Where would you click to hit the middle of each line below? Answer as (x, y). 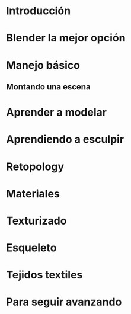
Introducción (39, 11)
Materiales (33, 193)
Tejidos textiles (44, 275)
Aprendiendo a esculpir (65, 140)
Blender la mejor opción (66, 38)
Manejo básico (43, 65)
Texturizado (36, 221)
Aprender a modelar (56, 112)
